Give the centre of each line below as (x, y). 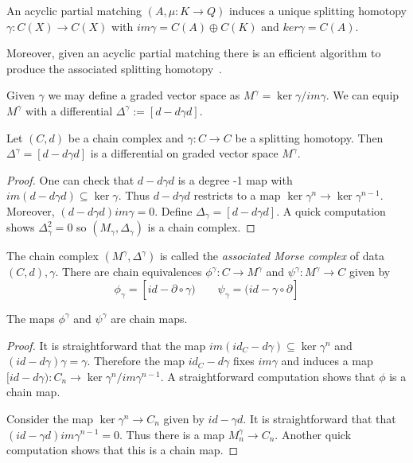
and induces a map (327, 361)
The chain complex (53, 256)
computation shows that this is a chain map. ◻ (123, 450)
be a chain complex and (126, 137)
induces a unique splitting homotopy (318, 10)
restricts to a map (237, 195)
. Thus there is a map (171, 434)
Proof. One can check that (70, 179)
